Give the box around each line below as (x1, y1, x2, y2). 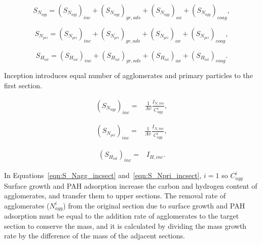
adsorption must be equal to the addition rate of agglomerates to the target (4, 211, 239, 221)
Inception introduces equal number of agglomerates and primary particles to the (4, 70, 253, 81)
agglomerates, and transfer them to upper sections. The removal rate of (4, 190, 226, 201)
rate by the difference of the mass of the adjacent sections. (4, 230, 185, 241)
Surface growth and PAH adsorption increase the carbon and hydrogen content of (4, 180, 257, 191)
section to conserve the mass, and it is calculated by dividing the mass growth (4, 220, 247, 231)
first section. (4, 80, 42, 90)
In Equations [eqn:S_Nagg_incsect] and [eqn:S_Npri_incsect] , (4, 170, 202, 181)
